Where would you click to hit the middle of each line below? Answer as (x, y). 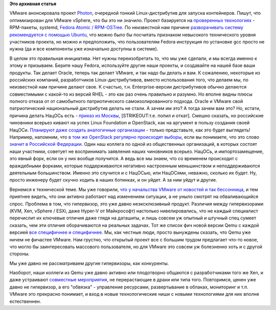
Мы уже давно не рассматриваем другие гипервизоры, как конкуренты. (89, 263)
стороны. (20, 254)
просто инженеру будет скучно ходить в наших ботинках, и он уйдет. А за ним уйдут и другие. (113, 180)
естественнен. (25, 301)
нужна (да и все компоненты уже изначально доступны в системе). (84, 49)
